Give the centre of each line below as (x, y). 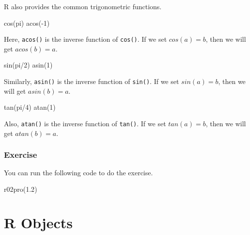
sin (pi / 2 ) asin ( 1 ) (28, 65)
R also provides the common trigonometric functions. (83, 6)
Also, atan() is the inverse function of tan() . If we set (85, 123)
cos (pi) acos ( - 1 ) (27, 23)
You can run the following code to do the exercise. (78, 173)
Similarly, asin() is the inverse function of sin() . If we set (92, 81)
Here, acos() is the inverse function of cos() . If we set (86, 39)
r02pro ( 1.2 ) (21, 189)
